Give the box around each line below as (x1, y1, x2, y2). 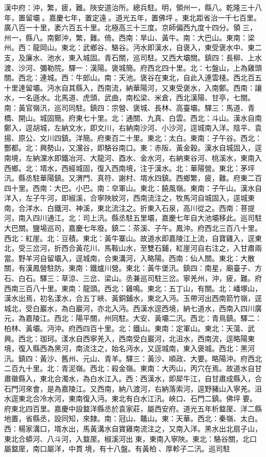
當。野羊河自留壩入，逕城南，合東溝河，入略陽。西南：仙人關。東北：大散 (4, 252, 255, 263)
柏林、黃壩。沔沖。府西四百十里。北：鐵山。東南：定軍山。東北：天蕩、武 (4, 323, 255, 333)
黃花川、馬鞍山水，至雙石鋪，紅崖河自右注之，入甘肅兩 (75, 243, 262, 253)
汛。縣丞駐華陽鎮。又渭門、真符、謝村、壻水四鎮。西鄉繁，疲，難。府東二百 (4, 172, 262, 183)
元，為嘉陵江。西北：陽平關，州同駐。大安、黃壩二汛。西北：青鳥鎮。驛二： (4, 313, 262, 323)
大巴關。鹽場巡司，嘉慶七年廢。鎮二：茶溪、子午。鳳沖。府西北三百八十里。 (4, 223, 262, 233)
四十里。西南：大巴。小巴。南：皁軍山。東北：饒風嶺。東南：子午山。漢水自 (4, 182, 262, 193)
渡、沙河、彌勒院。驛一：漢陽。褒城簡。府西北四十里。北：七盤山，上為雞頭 (4, 62, 262, 73)
